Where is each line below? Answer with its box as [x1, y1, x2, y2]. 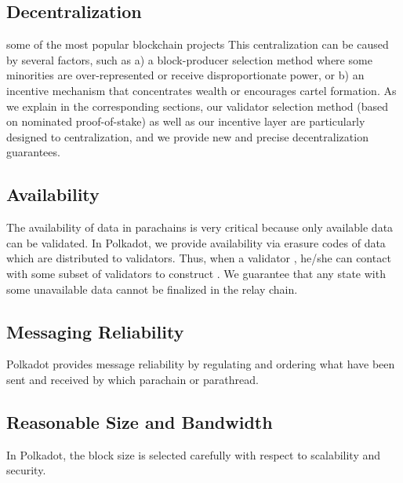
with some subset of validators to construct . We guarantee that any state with [6, 265, 386, 281]
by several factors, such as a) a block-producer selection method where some [6, 51, 372, 68]
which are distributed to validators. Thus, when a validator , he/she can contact [6, 250, 391, 266]
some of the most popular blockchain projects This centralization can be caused [6, 36, 389, 53]
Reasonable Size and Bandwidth [6, 409, 273, 434]
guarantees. [6, 144, 60, 160]
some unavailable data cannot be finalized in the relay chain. [6, 280, 298, 297]
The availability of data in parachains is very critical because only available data [6, 219, 394, 236]
